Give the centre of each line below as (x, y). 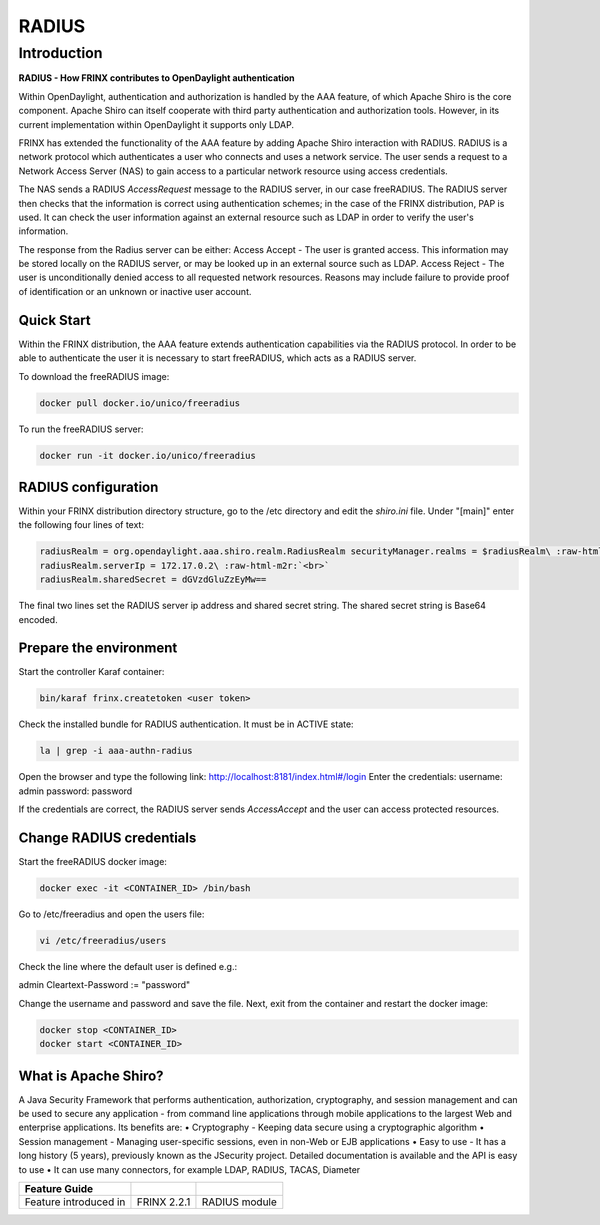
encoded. (38, 619)
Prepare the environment (98, 648)
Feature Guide (59, 1188)
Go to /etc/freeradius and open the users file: (111, 914)
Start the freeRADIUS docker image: (92, 862)
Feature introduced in (75, 1202)
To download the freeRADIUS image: (94, 376)
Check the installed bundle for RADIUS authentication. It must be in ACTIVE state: (186, 724)
